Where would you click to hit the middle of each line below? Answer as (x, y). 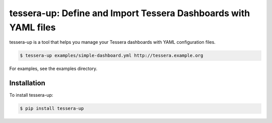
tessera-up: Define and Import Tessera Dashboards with (130, 13)
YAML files (32, 27)
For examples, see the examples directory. (53, 69)
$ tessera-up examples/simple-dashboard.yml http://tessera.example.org (112, 56)
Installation (27, 83)
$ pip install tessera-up (52, 109)
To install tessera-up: (31, 95)
